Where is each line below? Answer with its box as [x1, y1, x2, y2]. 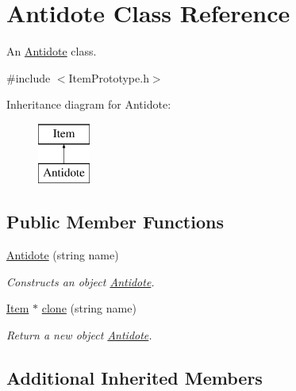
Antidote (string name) [6, 247, 119, 263]
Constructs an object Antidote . [6, 273, 155, 289]
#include [6, 69, 51, 86]
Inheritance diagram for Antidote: [6, 96, 171, 113]
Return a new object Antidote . [6, 327, 152, 343]
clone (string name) [41, 300, 136, 316]
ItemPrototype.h [68, 69, 149, 86]
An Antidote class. [6, 43, 97, 59]
